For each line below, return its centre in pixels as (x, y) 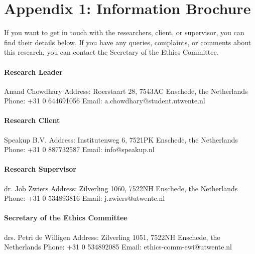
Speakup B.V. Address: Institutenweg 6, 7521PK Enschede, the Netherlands (121, 139)
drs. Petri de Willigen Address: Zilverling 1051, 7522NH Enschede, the (112, 237)
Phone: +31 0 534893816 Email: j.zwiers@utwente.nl (85, 198)
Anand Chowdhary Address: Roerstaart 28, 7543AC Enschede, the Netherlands (126, 91)
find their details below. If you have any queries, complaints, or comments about (128, 42)
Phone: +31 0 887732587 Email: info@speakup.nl (79, 149)
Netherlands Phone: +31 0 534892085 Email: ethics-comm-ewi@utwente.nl (118, 247)
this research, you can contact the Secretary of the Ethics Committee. (111, 52)
